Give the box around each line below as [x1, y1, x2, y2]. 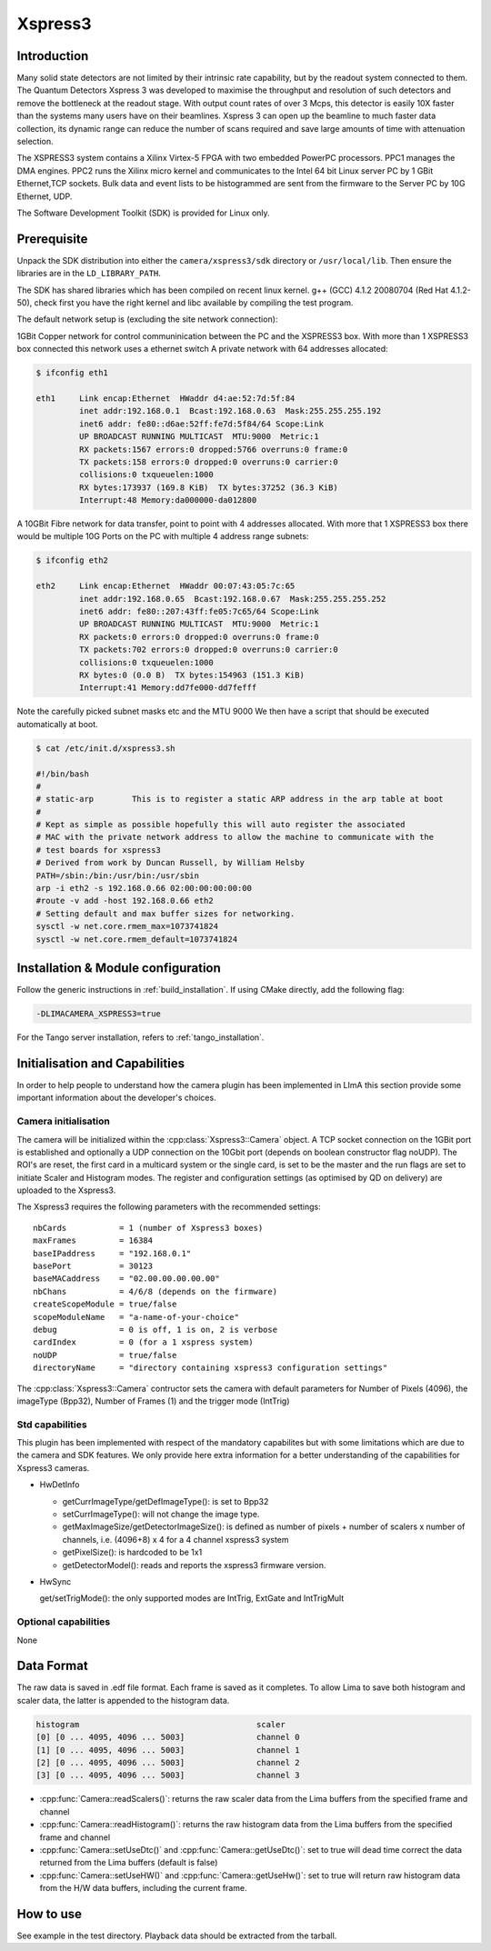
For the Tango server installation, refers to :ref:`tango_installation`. [16, 1032, 265, 1043]
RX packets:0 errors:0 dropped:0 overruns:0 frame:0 [78, 632, 319, 642]
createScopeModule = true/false [33, 1299, 177, 1309]
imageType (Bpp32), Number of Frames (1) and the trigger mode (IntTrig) [16, 1396, 290, 1406]
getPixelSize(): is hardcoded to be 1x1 [62, 1546, 203, 1558]
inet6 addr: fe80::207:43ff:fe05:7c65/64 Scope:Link [78, 606, 319, 617]
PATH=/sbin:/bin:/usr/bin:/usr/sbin [35, 870, 200, 881]
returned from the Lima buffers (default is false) [39, 1857, 218, 1868]
